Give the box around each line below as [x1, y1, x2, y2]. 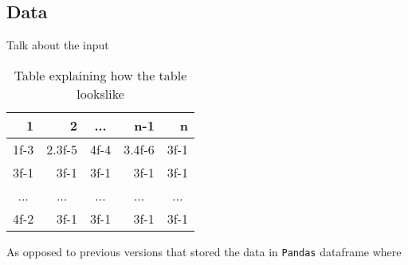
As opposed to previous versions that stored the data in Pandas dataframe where [6, 243, 402, 259]
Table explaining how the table [14, 65, 187, 84]
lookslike [76, 84, 124, 103]
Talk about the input [6, 37, 109, 53]
